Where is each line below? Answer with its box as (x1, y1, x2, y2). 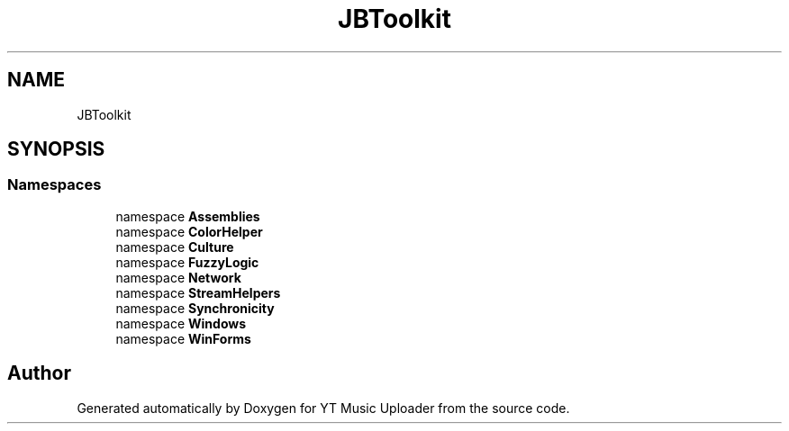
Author (7, 362, 71, 385)
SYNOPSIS (7, 138, 105, 161)
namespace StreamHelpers (115, 284, 281, 301)
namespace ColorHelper (115, 223, 263, 239)
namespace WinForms (115, 330, 251, 346)
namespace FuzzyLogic (115, 254, 259, 270)
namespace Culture (115, 238, 234, 255)
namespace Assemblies (115, 208, 260, 224)
